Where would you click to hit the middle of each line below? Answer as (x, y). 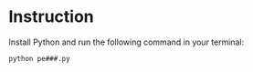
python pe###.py (39, 58)
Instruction (51, 17)
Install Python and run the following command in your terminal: (126, 42)
